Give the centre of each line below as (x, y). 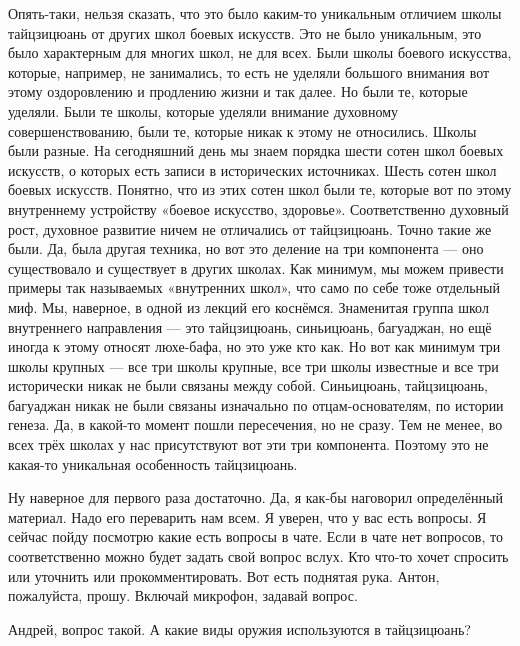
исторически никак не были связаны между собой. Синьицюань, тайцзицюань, (248, 385)
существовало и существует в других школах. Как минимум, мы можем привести (256, 267)
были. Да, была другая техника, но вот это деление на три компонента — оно (246, 248)
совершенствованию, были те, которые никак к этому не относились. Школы (242, 130)
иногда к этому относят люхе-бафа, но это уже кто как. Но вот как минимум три (254, 346)
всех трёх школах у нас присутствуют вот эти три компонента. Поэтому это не (248, 444)
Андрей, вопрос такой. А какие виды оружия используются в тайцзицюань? (239, 628)
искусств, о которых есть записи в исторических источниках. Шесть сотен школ (252, 169)
